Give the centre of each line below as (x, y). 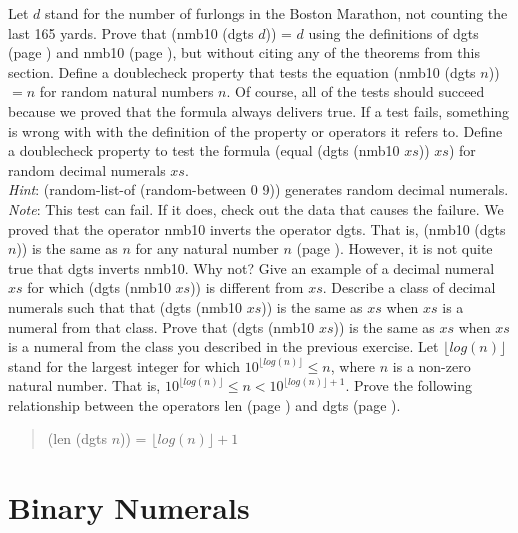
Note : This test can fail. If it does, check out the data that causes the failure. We (256, 208)
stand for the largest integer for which (124, 365)
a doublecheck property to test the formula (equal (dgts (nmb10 (204, 150)
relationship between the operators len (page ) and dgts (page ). (204, 404)
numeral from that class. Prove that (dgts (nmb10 (161, 326)
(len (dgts (77, 438)
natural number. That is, (84, 385)
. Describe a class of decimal (409, 287)
